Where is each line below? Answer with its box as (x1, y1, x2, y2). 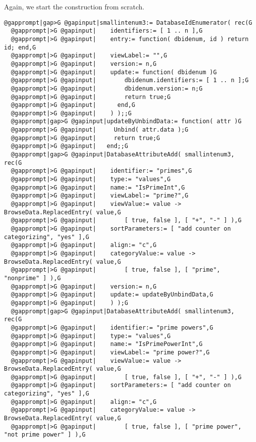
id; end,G (4, 44, 36, 51)
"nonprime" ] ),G (4, 274, 61, 282)
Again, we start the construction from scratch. (4, 1, 145, 11)
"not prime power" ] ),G (4, 431, 86, 439)
